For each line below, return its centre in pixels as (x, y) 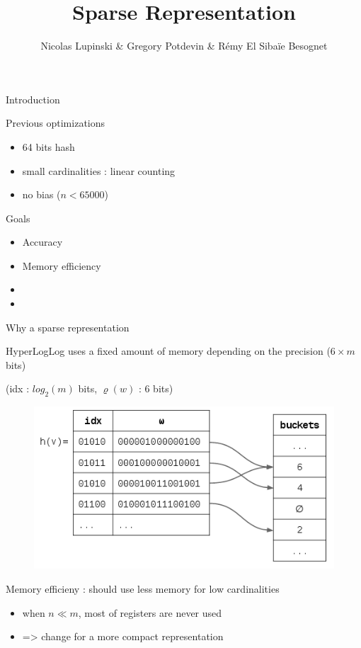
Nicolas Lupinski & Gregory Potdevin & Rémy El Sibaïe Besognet (184, 46)
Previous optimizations (56, 123)
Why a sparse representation (68, 327)
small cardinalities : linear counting (99, 170)
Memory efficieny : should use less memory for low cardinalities (143, 588)
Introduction (33, 99)
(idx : (18, 388)
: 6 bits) (156, 388)
